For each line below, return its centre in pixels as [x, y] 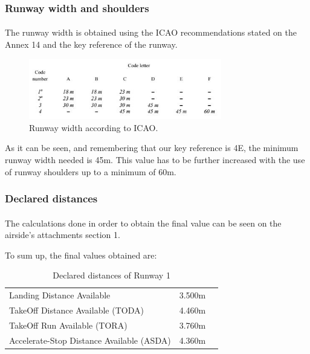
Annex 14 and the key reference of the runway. [91, 44]
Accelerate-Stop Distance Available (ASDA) [90, 340]
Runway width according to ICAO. [94, 127]
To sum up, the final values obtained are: [81, 255]
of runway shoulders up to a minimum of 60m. [91, 171]
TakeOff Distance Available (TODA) [76, 310]
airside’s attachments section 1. [63, 235]
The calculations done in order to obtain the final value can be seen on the [143, 223]
